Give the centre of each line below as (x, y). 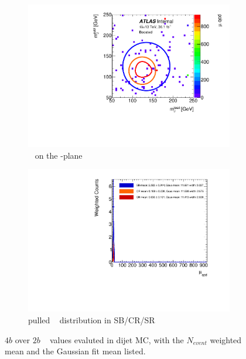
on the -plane (59, 155)
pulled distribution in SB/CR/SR (92, 320)
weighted (226, 339)
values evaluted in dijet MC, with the (117, 339)
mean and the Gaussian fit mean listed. (75, 351)
